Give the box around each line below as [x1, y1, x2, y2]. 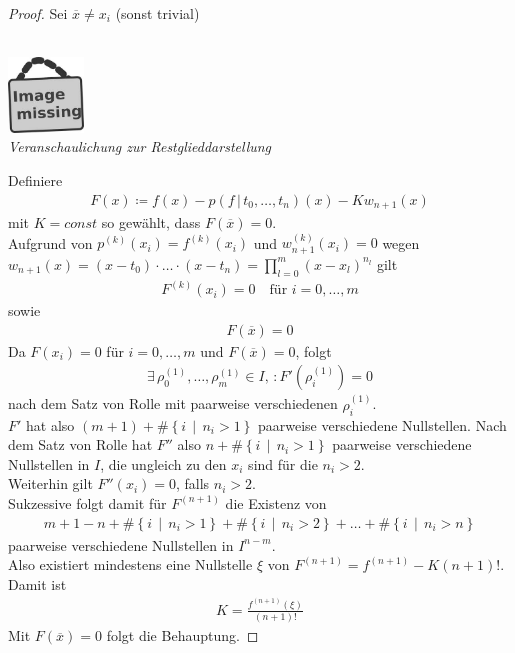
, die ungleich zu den [100, 453, 227, 474]
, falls [176, 473, 210, 494]
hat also [26, 414, 75, 435]
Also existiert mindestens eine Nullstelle [8, 554, 253, 575]
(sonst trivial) [115, 3, 200, 23]
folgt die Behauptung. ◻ [106, 625, 259, 646]
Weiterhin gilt [8, 473, 93, 494]
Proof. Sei [8, 3, 68, 23]
